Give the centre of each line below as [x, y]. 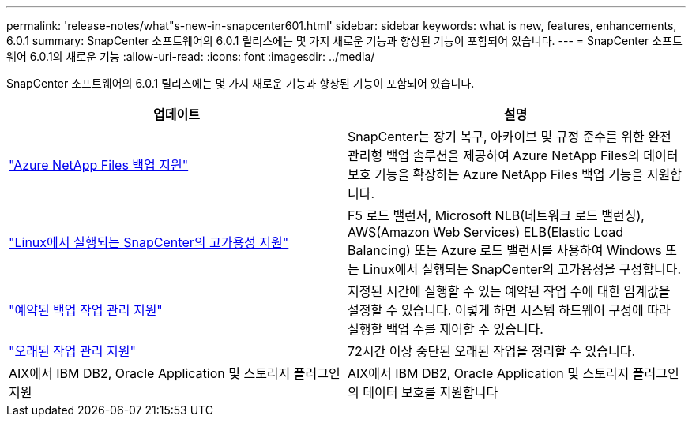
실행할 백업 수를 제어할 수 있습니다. [446, 329]
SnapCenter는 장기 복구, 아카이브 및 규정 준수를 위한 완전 [510, 137]
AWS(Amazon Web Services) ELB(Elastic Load [485, 232]
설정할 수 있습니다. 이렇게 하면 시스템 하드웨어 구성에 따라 [509, 310]
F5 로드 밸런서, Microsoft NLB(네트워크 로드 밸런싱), [496, 215]
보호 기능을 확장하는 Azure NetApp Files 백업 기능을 [496, 174]
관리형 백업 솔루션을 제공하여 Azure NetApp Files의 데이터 [513, 155]
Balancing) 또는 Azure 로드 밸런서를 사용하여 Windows [505, 250]
